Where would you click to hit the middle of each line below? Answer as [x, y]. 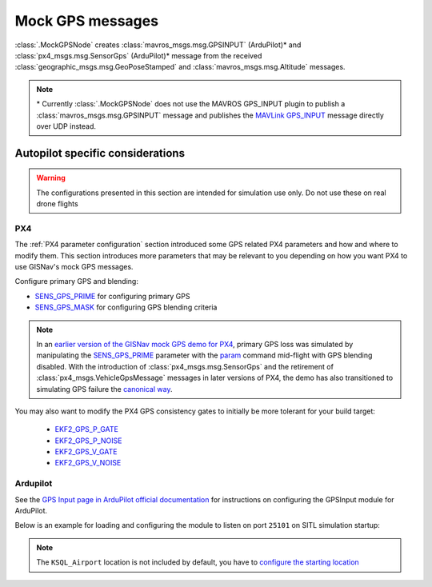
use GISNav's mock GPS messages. [74, 267]
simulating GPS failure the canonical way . [104, 389]
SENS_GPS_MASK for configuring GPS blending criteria [126, 307]
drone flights [58, 204]
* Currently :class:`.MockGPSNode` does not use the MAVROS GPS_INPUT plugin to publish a [191, 104]
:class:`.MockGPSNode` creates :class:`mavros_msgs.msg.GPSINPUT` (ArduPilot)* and [158, 45]
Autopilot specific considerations [100, 153]
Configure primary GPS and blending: [77, 282]
